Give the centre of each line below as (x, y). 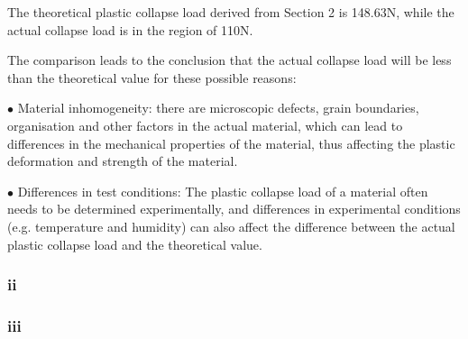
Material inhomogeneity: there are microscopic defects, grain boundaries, (218, 108)
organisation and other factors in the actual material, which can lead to (205, 125)
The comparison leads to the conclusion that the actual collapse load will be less (229, 60)
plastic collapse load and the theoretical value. (135, 244)
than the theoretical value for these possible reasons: (152, 77)
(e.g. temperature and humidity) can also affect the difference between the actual (231, 226)
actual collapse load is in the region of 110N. (130, 29)
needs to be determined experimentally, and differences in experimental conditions (234, 209)
